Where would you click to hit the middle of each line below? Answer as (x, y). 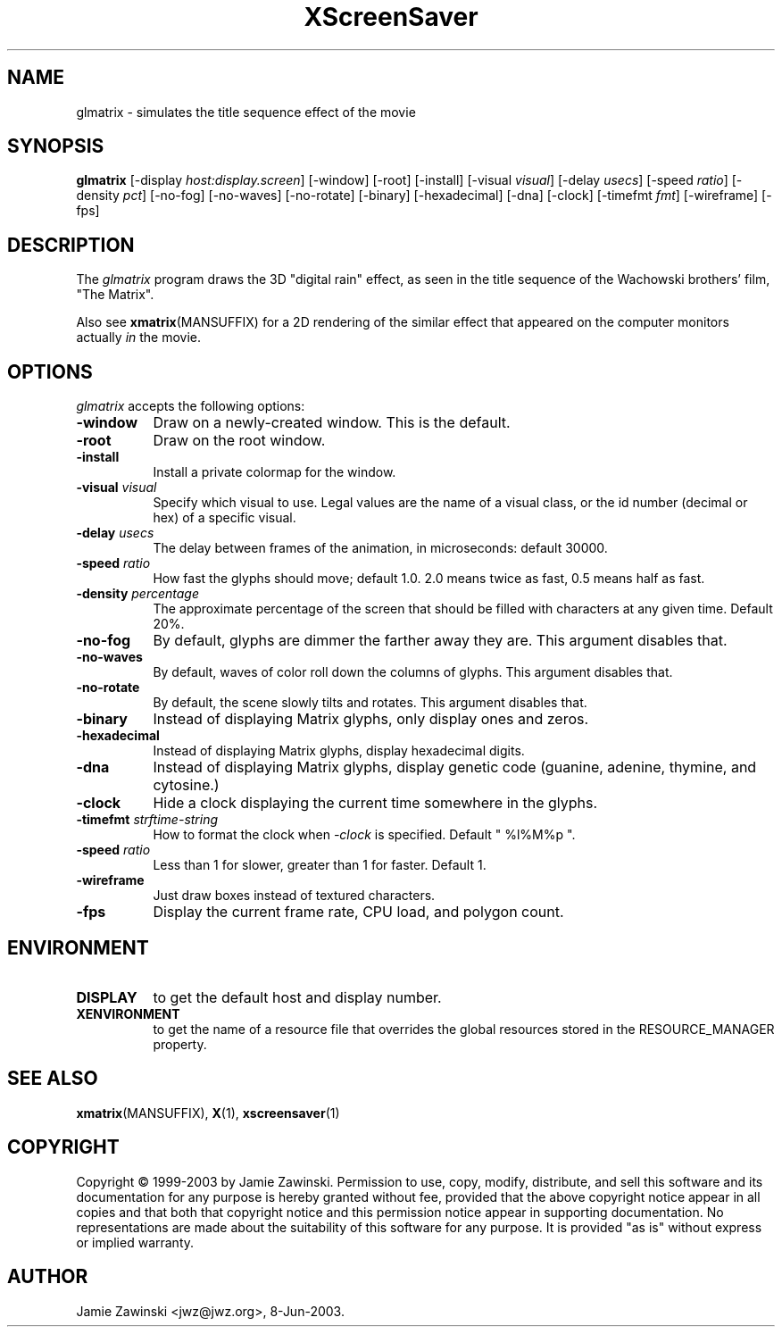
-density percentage (137, 594)
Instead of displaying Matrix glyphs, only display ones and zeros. (371, 719)
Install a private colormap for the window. (275, 472)
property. (180, 1044)
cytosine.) (186, 785)
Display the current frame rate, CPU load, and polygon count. (358, 912)
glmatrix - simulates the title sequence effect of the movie (246, 112)
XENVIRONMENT (128, 1013)
